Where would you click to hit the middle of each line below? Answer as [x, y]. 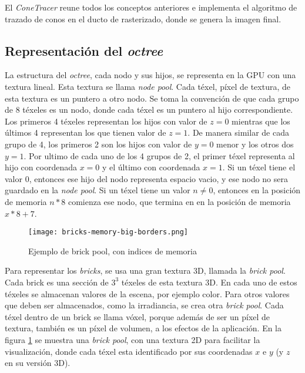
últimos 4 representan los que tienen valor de [86, 132]
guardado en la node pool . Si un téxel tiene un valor [98, 190]
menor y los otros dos [255, 144]
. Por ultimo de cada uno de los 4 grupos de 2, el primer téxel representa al [159, 155]
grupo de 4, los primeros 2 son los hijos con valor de [98, 144]
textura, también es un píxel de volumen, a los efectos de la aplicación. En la [143, 328]
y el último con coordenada [151, 167]
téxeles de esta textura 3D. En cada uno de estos [209, 282]
